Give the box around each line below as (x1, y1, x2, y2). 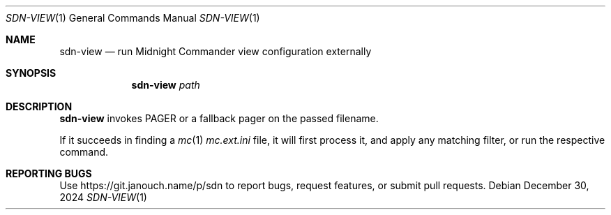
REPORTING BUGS (6, 168, 92, 179)
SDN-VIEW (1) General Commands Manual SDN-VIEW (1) (6, 12, 260, 24)
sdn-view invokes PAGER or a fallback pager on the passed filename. (59, 112, 379, 124)
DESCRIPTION (6, 101, 73, 112)
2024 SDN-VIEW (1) (59, 191, 147, 203)
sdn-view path (131, 79, 200, 91)
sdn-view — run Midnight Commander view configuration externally (59, 45, 372, 57)
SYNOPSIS (6, 67, 56, 79)
